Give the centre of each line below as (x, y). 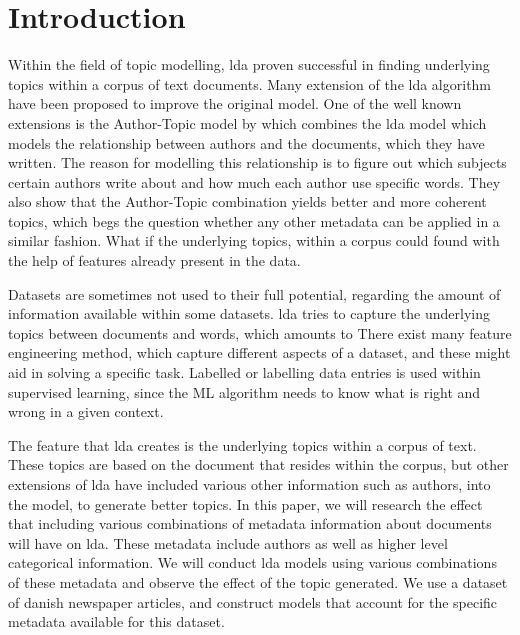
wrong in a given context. (86, 411)
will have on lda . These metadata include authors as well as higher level (228, 542)
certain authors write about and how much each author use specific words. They (254, 181)
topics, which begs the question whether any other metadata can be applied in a (254, 220)
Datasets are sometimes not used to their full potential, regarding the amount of (254, 293)
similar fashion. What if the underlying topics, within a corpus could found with (254, 240)
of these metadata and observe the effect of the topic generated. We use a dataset (258, 581)
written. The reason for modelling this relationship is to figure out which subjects (257, 162)
